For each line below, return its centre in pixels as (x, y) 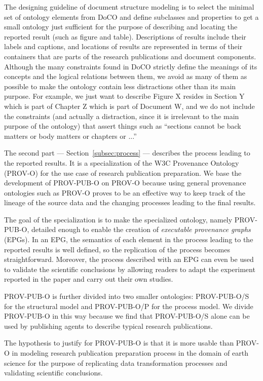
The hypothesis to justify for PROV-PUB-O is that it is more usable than (119, 343)
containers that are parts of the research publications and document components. (130, 56)
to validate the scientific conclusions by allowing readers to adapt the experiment (130, 269)
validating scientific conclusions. (53, 373)
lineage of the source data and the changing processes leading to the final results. (130, 202)
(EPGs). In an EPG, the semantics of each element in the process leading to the (129, 239)
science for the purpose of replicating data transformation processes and (116, 363)
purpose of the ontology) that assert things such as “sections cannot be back (123, 126)
